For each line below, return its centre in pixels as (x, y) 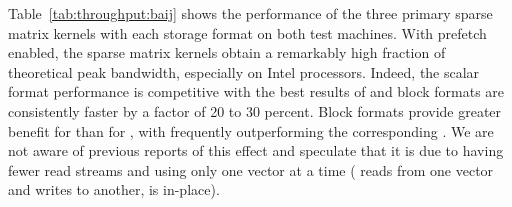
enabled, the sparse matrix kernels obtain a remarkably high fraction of (227, 52)
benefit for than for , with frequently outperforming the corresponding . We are (251, 130)
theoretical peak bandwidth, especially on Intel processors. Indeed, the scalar (244, 71)
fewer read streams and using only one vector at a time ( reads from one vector (251, 169)
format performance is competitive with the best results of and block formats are (256, 91)
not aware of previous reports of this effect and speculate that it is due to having (256, 150)
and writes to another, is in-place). (114, 189)
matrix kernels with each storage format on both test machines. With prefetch (247, 32)
